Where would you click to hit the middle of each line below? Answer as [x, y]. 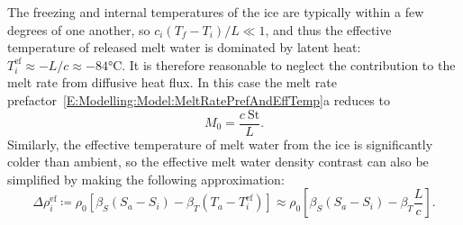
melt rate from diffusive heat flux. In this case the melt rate [172, 82]
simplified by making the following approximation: [146, 179]
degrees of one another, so [79, 29]
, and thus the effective [328, 29]
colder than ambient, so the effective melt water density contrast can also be [218, 162]
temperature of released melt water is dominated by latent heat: [184, 47]
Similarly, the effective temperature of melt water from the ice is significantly [220, 144]
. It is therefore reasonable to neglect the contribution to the [289, 64]
